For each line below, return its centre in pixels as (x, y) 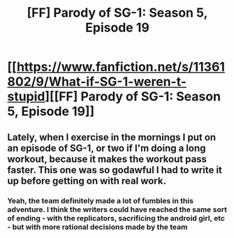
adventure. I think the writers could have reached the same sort (117, 209)
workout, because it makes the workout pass (107, 159)
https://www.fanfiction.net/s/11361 (121, 67)
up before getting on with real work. (87, 180)
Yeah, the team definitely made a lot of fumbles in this (101, 200)
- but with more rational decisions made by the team (97, 227)
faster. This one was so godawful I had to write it (115, 170)
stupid (26, 97)
